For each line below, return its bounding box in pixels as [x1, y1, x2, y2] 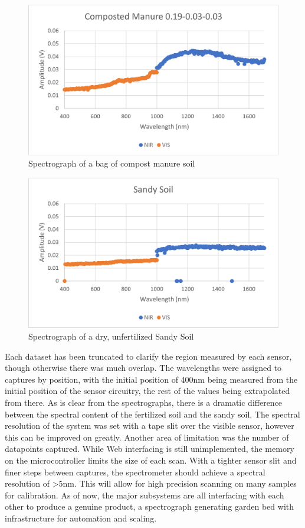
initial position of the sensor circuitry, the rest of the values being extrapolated [5, 384, 290, 397]
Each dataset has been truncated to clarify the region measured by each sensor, [5, 350, 292, 362]
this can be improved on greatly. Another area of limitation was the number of [5, 431, 289, 443]
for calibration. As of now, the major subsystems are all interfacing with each [5, 488, 284, 501]
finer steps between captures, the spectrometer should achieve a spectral [5, 465, 265, 478]
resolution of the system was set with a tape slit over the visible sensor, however [5, 419, 294, 432]
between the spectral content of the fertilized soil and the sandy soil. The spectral [5, 408, 300, 420]
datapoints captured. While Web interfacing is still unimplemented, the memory [5, 442, 294, 455]
